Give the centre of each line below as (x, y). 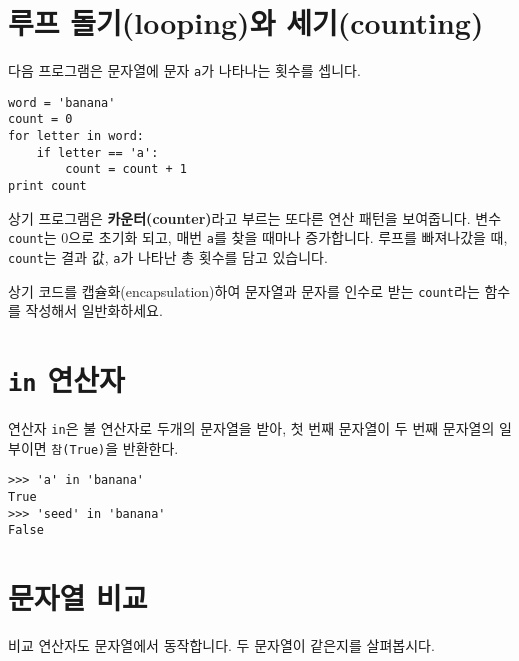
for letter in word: (76, 136)
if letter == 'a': (97, 152)
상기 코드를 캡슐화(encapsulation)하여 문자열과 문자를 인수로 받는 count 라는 (244, 290)
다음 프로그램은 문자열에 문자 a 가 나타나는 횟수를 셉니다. (184, 70)
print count (47, 186)
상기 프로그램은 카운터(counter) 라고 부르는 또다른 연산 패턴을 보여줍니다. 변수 (255, 217)
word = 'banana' (62, 102)
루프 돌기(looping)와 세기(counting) (246, 22)
